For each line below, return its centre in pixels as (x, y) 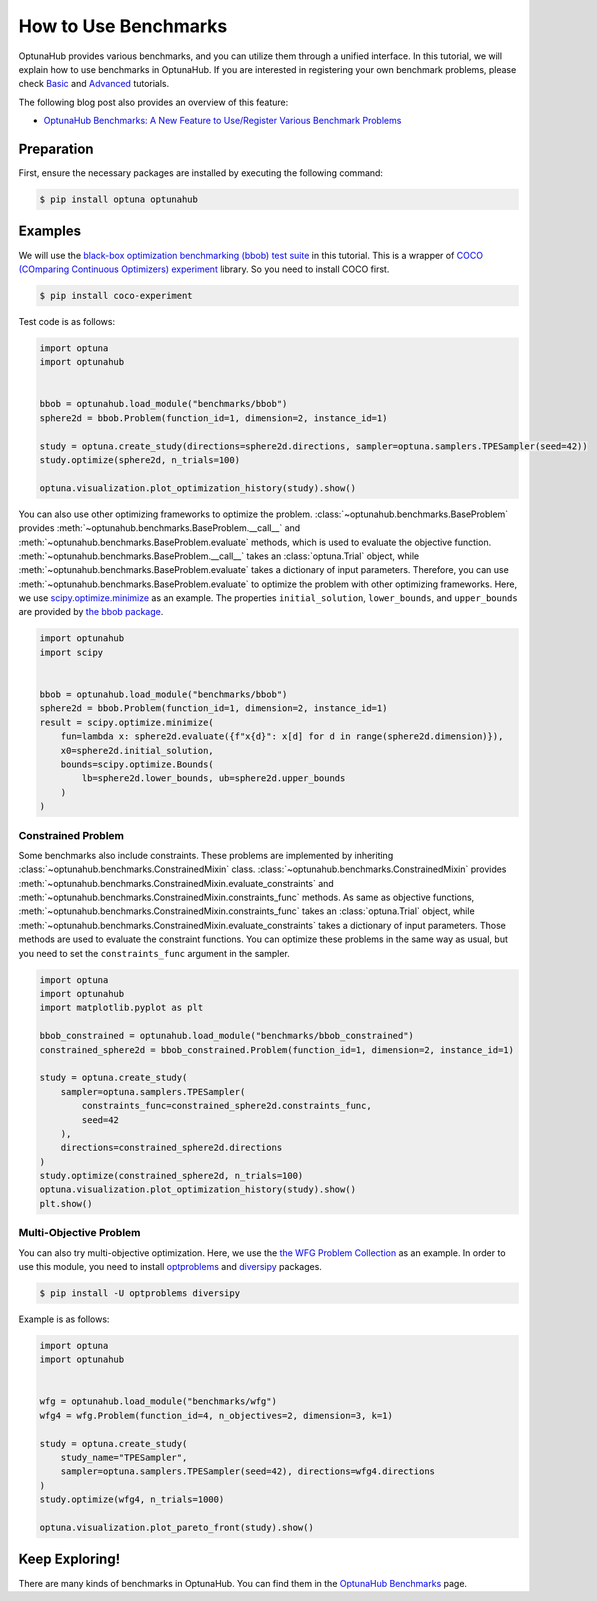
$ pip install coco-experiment (116, 295)
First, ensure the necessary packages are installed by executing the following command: (201, 173)
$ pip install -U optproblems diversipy (139, 1293)
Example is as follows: (64, 1319)
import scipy (71, 652)
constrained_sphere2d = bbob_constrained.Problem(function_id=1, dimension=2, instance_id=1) (277, 1049)
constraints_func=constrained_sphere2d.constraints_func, (226, 1106)
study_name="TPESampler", (124, 1458)
